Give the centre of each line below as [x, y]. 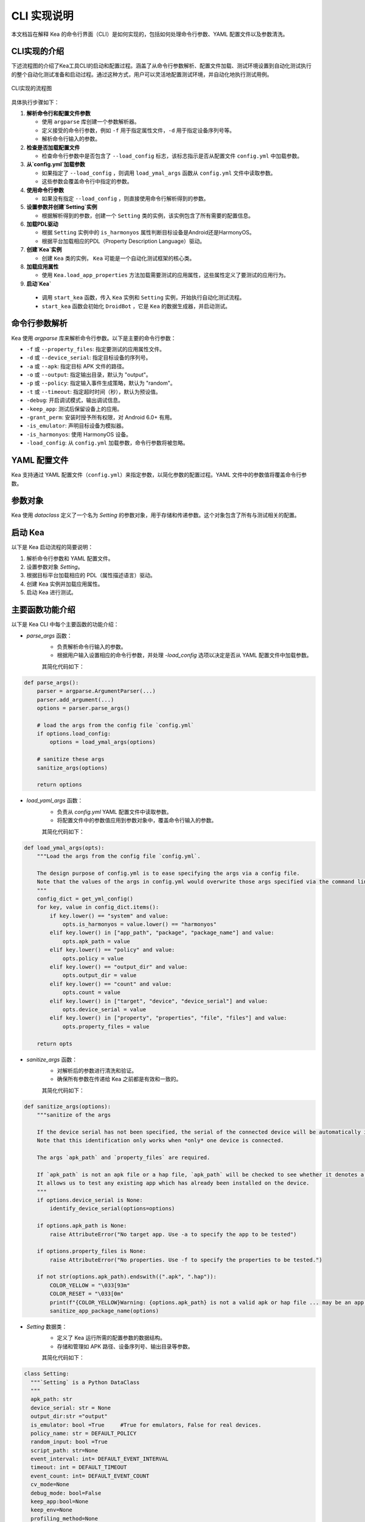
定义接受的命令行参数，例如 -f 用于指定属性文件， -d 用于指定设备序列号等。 [138, 130]
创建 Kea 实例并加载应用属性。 [65, 584]
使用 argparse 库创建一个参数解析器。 [91, 122]
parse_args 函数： [49, 636]
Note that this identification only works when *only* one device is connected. [160, 1141]
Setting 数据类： [47, 1327]
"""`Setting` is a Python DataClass [85, 1382]
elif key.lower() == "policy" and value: [112, 950]
